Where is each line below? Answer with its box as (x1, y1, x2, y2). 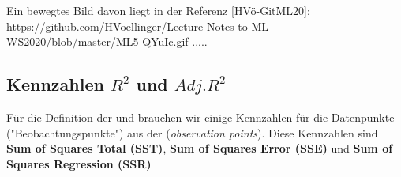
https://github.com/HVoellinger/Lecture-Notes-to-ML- (6, 17, 272, 34)
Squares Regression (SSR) (6, 155, 152, 171)
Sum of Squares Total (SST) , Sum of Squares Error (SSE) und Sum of (6, 140, 393, 156)
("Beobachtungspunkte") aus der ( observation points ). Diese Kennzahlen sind (6, 124, 378, 141)
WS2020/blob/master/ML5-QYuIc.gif (6, 33, 189, 50)
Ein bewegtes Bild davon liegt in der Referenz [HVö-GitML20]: (6, 2, 310, 18)
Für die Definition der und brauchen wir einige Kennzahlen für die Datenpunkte (6, 108, 395, 125)
